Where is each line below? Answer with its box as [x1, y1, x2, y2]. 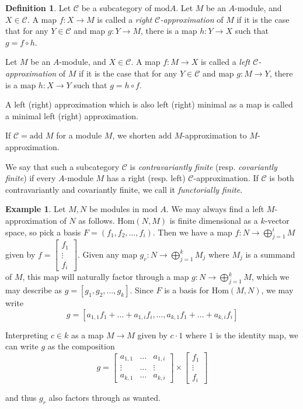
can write [5, 340, 39, 352]
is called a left [200, 56, 250, 68]
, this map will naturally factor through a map [22, 271, 189, 283]
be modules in [89, 203, 140, 215]
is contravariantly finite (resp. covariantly [130, 160, 277, 172]
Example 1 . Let [5, 203, 66, 215]
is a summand [245, 248, 295, 260]
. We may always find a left [166, 203, 264, 215]
